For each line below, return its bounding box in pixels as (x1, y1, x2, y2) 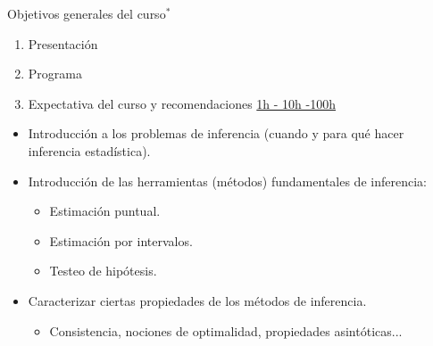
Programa (28, 64, 82, 83)
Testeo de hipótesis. (49, 261, 157, 280)
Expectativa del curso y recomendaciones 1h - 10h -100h (28, 94, 336, 112)
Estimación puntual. (49, 202, 161, 220)
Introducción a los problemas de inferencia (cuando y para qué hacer (28, 124, 404, 143)
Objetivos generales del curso (7, 4, 166, 22)
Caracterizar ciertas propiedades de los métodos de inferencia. (28, 291, 367, 309)
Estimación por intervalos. (49, 231, 193, 250)
